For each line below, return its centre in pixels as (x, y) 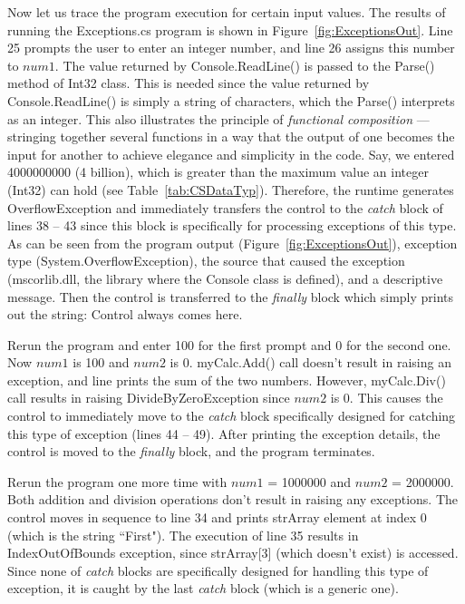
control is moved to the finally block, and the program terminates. (191, 451)
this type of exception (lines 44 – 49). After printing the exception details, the (224, 433)
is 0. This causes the (387, 398)
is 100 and (101, 362)
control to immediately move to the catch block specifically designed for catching (232, 416)
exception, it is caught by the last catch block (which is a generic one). (203, 588)
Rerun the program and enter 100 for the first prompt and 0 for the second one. (229, 344)
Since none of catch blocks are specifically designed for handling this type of (218, 570)
